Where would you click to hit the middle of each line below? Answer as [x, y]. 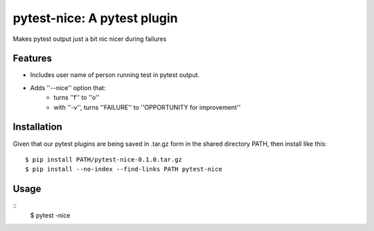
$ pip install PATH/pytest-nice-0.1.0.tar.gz [104, 159]
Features [32, 59]
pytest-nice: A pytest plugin [95, 18]
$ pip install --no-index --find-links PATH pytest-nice [124, 169]
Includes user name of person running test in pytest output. [115, 75]
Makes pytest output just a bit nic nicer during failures [90, 39]
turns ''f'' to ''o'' [77, 98]
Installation [37, 127]
